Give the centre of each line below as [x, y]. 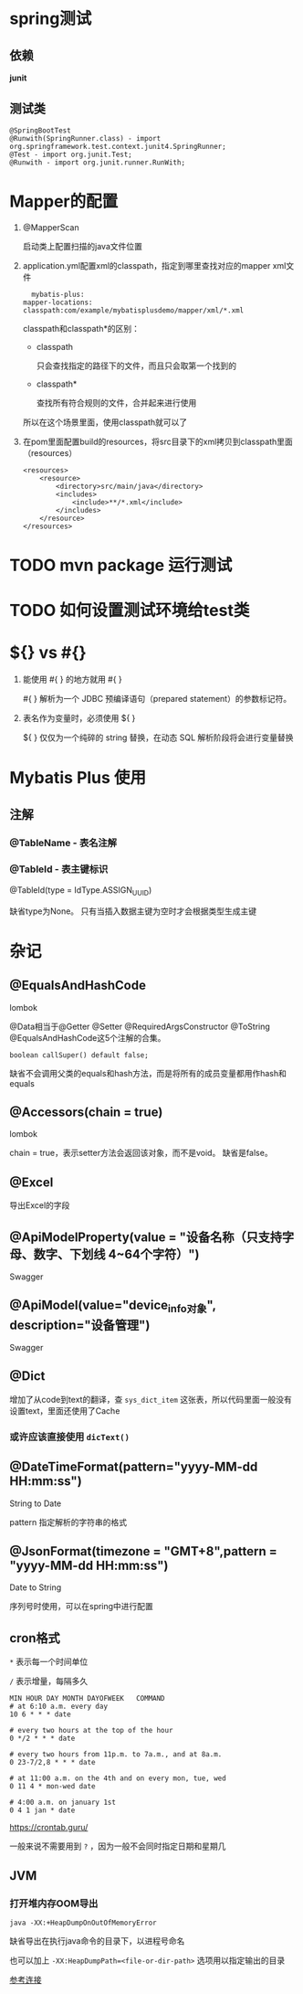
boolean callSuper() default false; [79, 1055]
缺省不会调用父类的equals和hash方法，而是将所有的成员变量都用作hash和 [148, 1073]
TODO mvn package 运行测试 [121, 565]
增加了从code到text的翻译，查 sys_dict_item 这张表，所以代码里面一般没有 [151, 1399]
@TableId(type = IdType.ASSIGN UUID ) [81, 891]
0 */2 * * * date [42, 1739]
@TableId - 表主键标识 [59, 869]
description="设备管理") [80, 1325]
